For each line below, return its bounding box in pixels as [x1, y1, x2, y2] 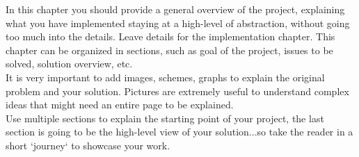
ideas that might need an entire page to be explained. [6, 97, 234, 112]
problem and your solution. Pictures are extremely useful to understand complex [6, 83, 349, 98]
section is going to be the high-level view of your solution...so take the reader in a [6, 124, 353, 139]
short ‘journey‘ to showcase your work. [6, 138, 170, 152]
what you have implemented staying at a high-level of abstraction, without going [6, 15, 350, 30]
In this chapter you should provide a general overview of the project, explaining [6, 2, 345, 16]
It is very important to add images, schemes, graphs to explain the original [6, 69, 325, 84]
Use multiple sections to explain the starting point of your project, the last [6, 110, 324, 125]
